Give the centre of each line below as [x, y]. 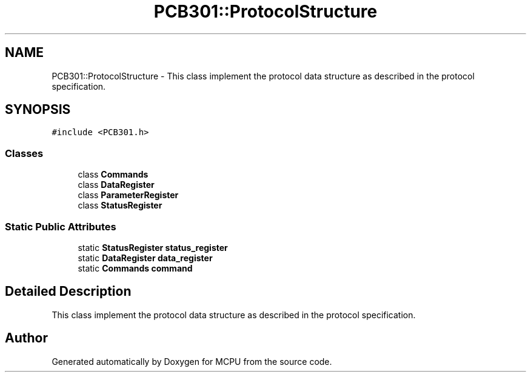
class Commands [113, 175]
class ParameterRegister [128, 195]
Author [26, 338]
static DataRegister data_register [145, 258]
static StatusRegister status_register [153, 247]
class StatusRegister [120, 205]
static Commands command [135, 268]
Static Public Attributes [61, 226]
